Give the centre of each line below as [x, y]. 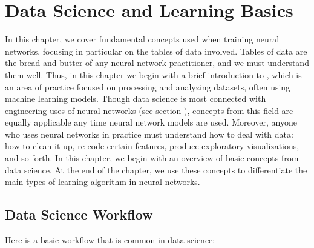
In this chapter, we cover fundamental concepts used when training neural [142, 39]
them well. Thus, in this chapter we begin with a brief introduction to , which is [153, 74]
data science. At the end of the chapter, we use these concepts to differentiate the [156, 169]
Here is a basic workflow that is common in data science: [110, 240]
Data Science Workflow [79, 214]
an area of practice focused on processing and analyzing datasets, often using [148, 86]
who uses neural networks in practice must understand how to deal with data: [149, 134]
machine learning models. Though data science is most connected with [136, 99]
